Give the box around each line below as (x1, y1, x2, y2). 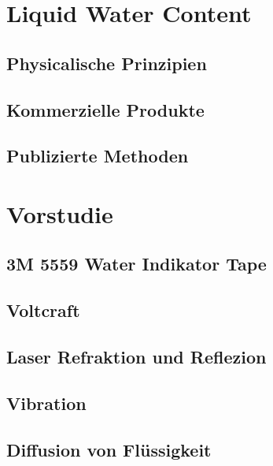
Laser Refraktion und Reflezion (6, 345, 267, 369)
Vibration (6, 390, 87, 415)
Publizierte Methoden (6, 144, 189, 168)
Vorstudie (6, 197, 113, 229)
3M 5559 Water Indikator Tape (6, 252, 267, 276)
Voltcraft (6, 298, 80, 322)
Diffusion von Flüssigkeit (6, 437, 212, 461)
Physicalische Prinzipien (6, 50, 207, 75)
